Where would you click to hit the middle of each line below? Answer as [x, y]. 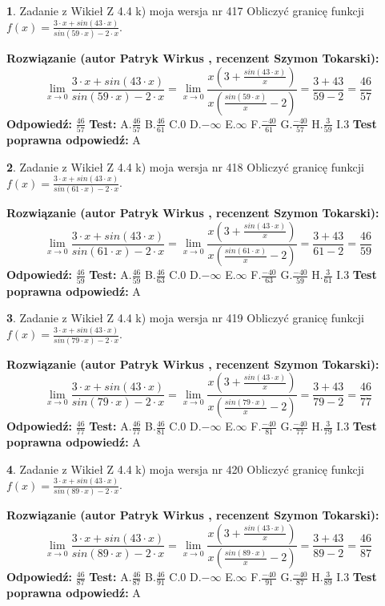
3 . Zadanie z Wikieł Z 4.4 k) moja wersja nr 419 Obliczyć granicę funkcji [185, 318]
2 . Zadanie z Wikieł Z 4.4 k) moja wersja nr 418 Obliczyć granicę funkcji [185, 166]
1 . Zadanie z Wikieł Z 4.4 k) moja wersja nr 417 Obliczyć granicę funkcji [185, 10]
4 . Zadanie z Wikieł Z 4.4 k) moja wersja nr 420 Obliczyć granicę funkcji [185, 469]
